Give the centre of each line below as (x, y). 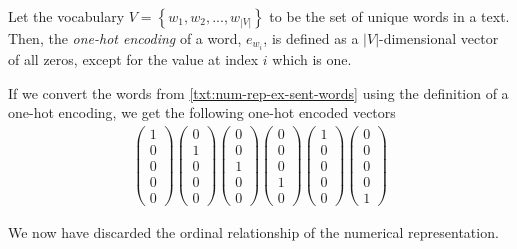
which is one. (312, 59)
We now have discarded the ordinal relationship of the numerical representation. (253, 232)
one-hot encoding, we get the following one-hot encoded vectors (202, 112)
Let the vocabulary (66, 16)
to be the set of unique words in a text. (389, 16)
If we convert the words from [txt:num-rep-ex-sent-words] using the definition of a (258, 92)
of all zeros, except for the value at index (133, 59)
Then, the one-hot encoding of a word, (125, 38)
